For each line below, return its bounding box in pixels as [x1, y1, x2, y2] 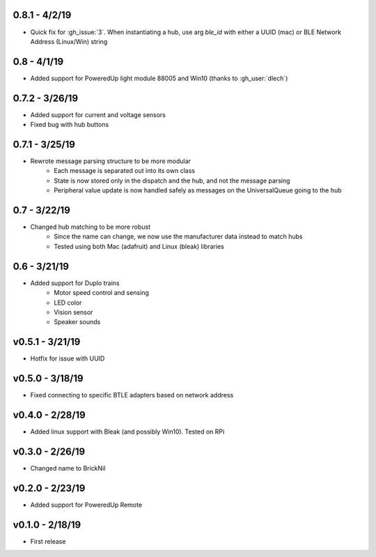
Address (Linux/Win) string [30, 37, 108, 45]
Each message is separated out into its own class [54, 167, 195, 175]
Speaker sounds [54, 318, 101, 326]
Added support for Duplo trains [30, 279, 120, 287]
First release [30, 537, 66, 545]
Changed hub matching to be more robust [30, 223, 151, 231]
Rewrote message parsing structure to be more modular [30, 157, 191, 165]
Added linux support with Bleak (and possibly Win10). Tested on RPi [30, 427, 225, 436]
